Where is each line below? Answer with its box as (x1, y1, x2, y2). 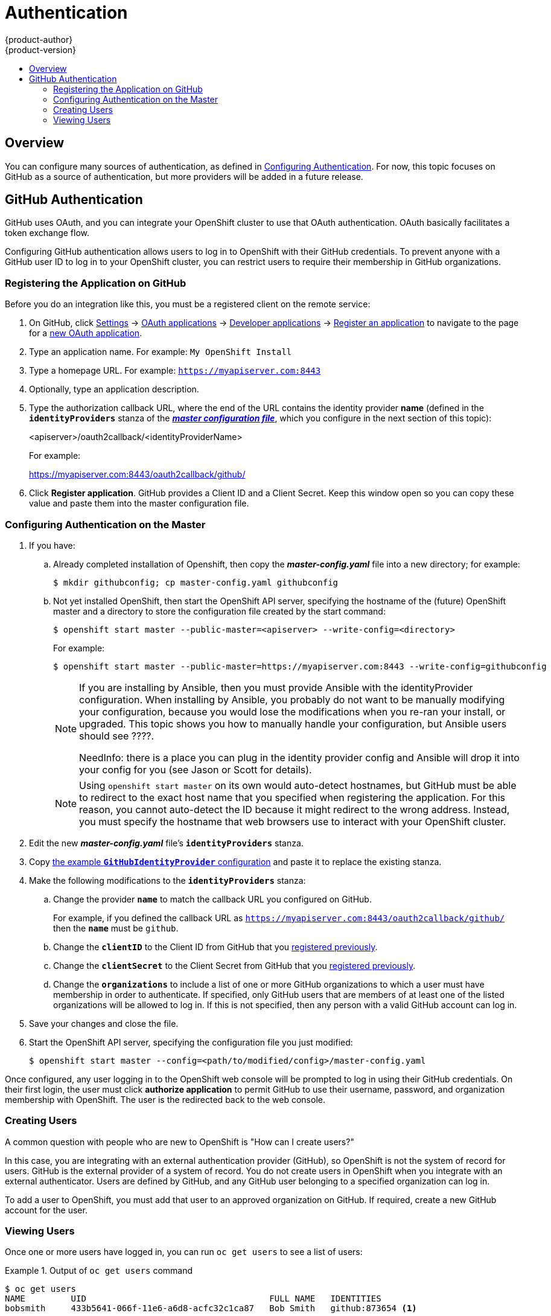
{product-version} (5, 44, 77, 55)
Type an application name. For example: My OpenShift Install (29, 347, 292, 357)
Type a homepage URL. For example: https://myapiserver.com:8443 (29, 365, 321, 376)
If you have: (29, 540, 75, 551)
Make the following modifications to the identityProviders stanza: (29, 875, 306, 886)
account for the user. (5, 1204, 88, 1215)
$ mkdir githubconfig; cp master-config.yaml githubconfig (53, 577, 339, 587)
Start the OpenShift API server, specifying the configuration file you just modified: (29, 1037, 353, 1047)
